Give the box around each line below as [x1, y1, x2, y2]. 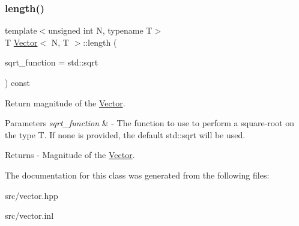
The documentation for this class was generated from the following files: [5, 168, 270, 181]
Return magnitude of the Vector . [5, 96, 125, 109]
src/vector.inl [5, 209, 54, 222]
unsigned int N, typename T [48, 24, 153, 37]
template [5, 24, 37, 37]
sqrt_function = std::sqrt [5, 56, 98, 69]
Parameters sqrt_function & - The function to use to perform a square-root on [5, 117, 295, 129]
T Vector [5, 35, 38, 48]
